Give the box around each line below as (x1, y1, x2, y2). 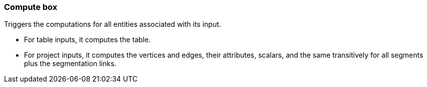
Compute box (4, 2, 57, 12)
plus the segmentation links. (24, 59, 116, 68)
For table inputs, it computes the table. (24, 35, 151, 44)
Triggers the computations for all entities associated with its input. (4, 20, 221, 29)
